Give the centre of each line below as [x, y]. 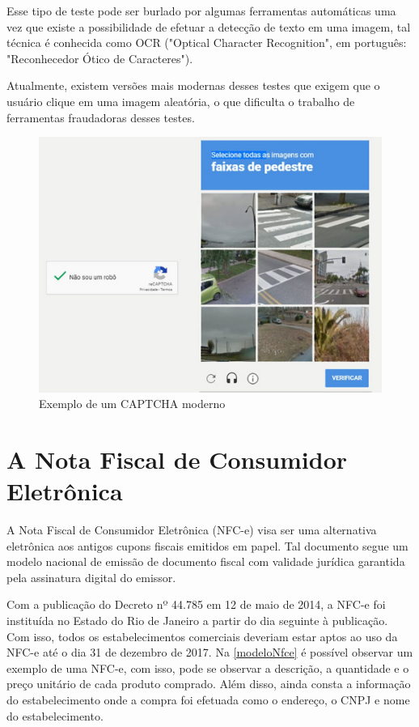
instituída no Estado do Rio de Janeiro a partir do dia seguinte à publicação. [197, 621]
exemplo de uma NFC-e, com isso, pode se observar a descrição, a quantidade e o [208, 667]
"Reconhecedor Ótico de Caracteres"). [100, 58]
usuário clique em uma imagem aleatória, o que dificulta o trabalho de [181, 101]
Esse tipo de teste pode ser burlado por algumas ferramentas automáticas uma [201, 11]
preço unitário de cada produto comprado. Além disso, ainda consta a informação [209, 684]
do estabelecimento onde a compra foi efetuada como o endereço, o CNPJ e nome [208, 700]
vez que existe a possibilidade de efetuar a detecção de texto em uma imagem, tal [209, 26]
